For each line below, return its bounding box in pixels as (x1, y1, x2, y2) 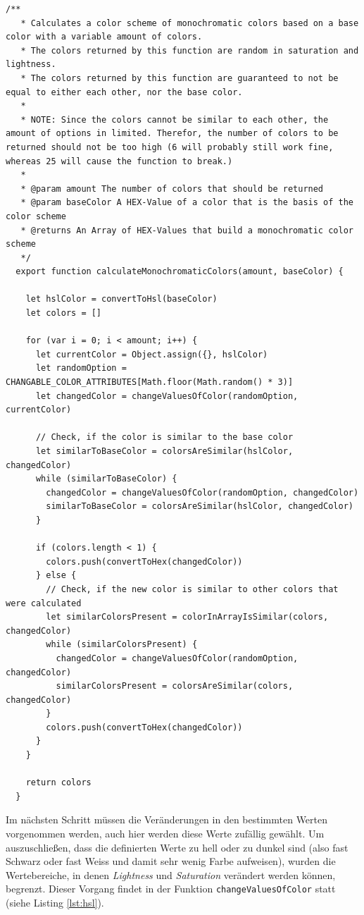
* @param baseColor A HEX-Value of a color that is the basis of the (20, 197, 353, 208)
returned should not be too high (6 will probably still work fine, (6, 142, 334, 152)
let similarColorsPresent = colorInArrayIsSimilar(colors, (46, 612, 329, 622)
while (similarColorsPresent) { (46, 639, 198, 650)
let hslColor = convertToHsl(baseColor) (25, 294, 218, 305)
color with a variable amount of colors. (6, 32, 203, 42)
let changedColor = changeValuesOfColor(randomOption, (35, 391, 299, 401)
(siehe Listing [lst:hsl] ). (6, 895, 104, 910)
